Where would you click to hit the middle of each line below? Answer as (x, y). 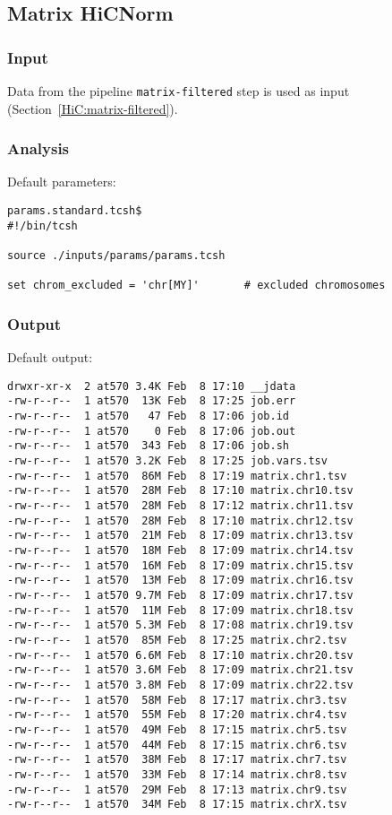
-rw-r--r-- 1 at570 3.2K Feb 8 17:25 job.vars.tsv (167, 461)
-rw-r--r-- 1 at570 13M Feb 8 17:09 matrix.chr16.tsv (180, 581)
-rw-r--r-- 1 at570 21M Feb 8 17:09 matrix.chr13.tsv (180, 536)
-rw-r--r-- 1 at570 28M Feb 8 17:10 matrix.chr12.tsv (180, 520)
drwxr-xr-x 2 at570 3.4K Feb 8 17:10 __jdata (152, 386)
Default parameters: (62, 182)
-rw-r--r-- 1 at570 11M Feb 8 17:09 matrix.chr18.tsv (180, 610)
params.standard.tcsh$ (75, 211)
